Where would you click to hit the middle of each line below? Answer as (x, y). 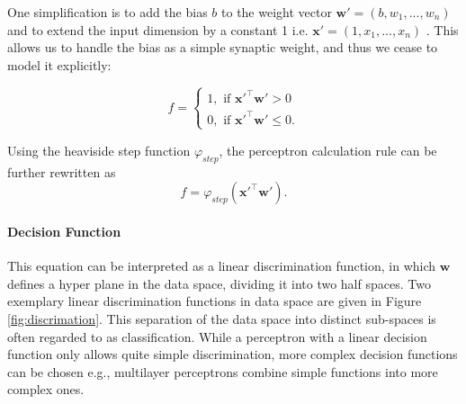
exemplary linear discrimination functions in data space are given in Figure (215, 301)
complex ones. (46, 389)
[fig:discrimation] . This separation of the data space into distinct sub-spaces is (222, 318)
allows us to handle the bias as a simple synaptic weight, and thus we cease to (223, 47)
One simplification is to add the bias (108, 12)
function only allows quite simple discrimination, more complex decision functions (233, 354)
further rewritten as (62, 171)
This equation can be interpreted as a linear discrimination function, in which (222, 266)
